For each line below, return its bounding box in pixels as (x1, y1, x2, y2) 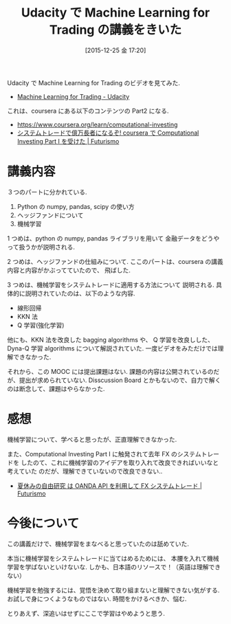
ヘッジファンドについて (16, 211, 84, 219)
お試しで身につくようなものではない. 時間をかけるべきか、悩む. (7, 594, 187, 603)
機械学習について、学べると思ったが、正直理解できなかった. (7, 435, 177, 443)
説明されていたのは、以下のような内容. (25, 289, 135, 298)
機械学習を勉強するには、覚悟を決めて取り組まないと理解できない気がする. (7, 586, 220, 594)
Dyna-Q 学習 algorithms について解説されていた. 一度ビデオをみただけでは (7, 344, 218, 353)
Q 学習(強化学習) (16, 321, 65, 329)
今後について (7, 515, 80, 531)
